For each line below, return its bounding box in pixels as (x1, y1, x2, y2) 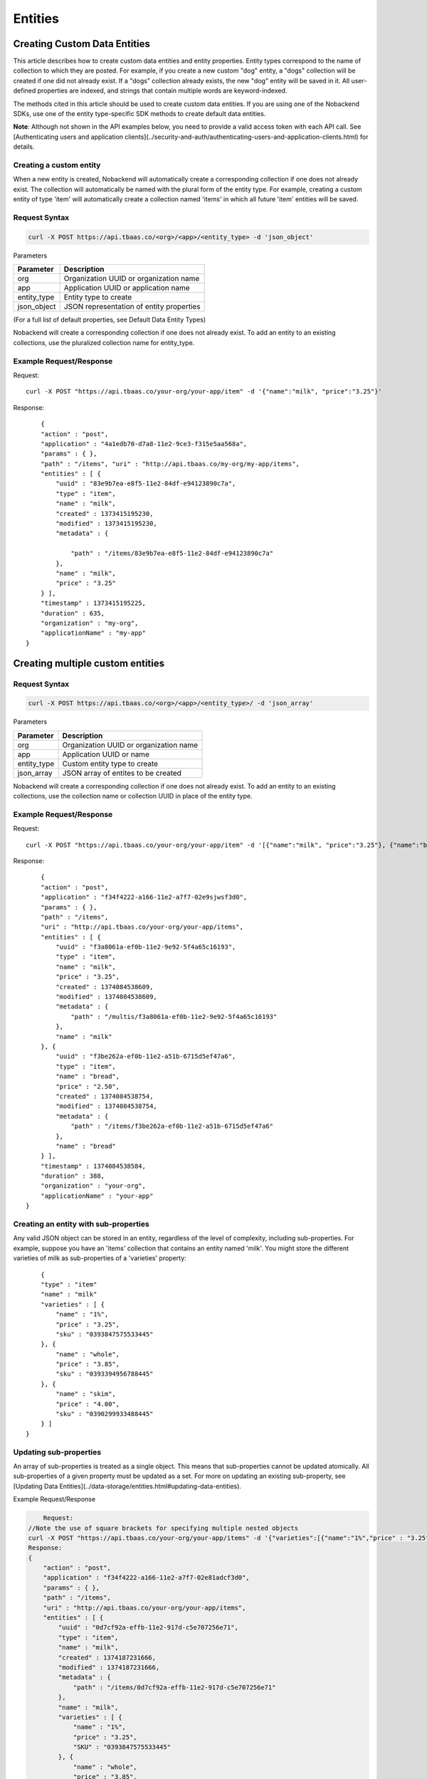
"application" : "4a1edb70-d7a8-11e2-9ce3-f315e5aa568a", (40, 440, 248, 448)
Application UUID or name (62, 749, 149, 759)
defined (13, 86, 36, 95)
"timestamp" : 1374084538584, (40, 1162, 146, 1170)
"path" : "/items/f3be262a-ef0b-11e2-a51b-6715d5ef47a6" (70, 1122, 274, 1131)
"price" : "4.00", (56, 1400, 120, 1408)
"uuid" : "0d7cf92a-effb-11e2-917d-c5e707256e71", (58, 1623, 238, 1632)
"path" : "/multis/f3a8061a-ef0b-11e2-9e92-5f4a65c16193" (70, 1013, 278, 1020)
